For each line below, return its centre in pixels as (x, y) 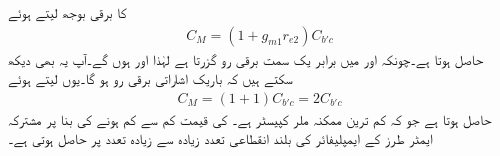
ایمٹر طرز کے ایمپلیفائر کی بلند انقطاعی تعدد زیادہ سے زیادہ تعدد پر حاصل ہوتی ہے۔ (220, 138)
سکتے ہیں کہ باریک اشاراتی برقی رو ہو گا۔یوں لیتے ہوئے (150, 78)
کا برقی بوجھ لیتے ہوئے (67, 12)
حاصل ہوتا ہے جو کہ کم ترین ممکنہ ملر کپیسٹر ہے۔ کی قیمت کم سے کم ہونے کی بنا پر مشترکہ (250, 118)
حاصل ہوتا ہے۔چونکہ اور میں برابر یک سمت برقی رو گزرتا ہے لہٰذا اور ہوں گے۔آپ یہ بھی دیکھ (246, 58)
